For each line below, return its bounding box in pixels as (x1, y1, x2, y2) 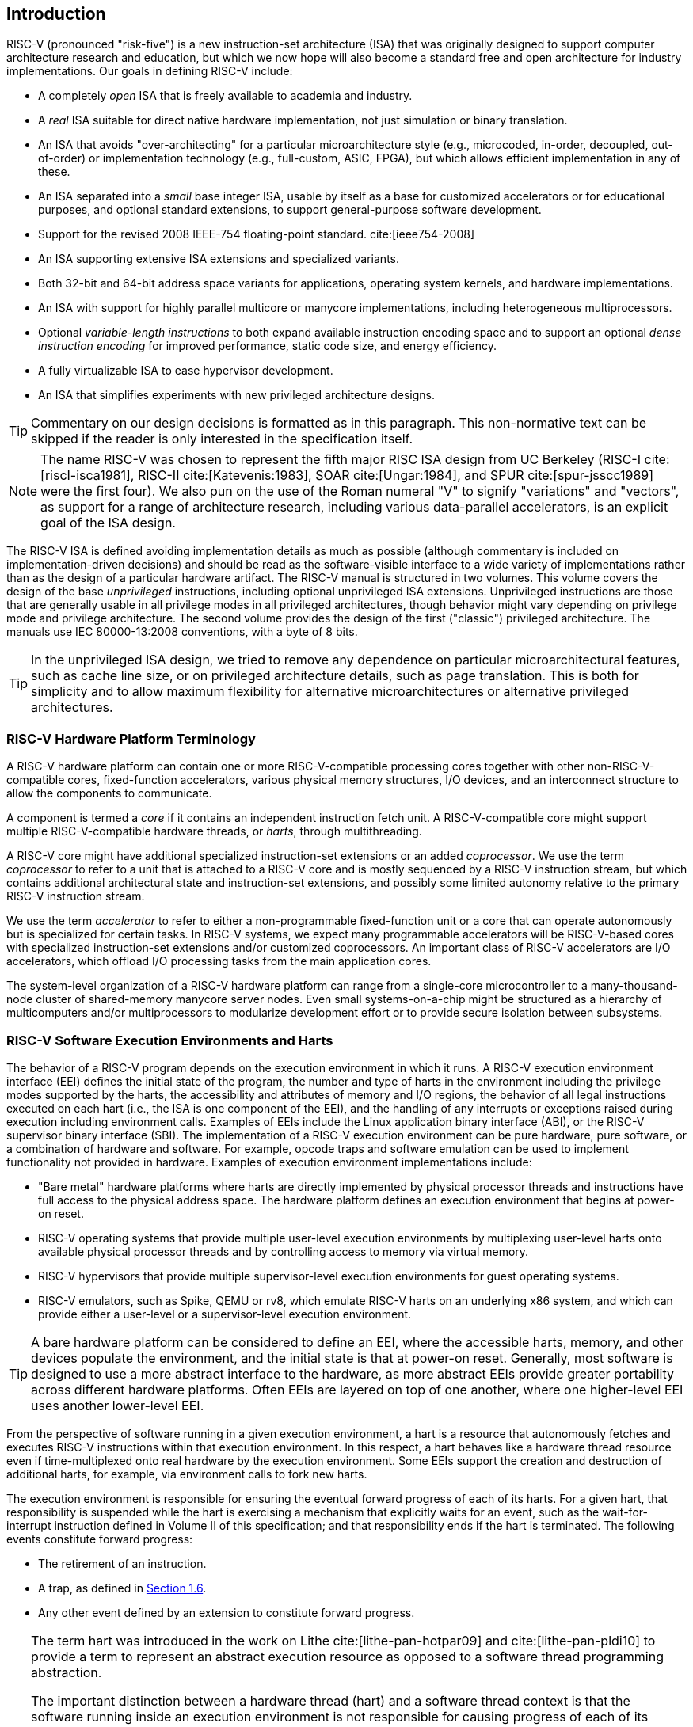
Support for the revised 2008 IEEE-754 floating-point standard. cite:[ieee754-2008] (38, 227, 475, 242)
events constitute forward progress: (6, 1531, 193, 1546)
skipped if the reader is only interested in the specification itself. (31, 431, 413, 447)
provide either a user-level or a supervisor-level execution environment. (38, 1307, 412, 1321)
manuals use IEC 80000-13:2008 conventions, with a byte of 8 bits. (6, 625, 358, 639)
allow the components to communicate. (6, 786, 212, 801)
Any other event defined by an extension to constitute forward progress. (38, 1605, 415, 1619)
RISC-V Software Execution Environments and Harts (6, 1032, 333, 1048)
